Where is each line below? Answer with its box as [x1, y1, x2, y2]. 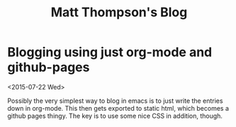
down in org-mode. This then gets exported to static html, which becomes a [7, 104, 229, 112]
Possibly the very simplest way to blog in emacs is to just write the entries [7, 96, 223, 105]
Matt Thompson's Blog [50, 4, 188, 21]
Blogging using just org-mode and [7, 44, 213, 60]
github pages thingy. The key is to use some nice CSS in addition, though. [7, 111, 223, 120]
